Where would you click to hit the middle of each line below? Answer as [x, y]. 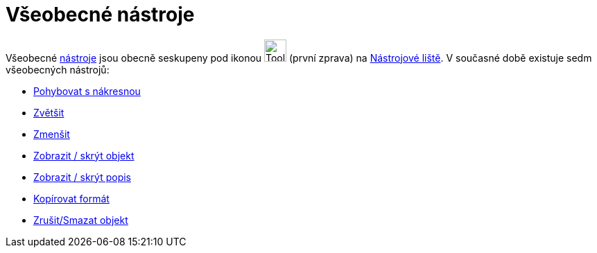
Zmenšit [52, 134]
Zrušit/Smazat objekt [81, 220]
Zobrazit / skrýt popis [82, 177]
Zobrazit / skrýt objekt [84, 155]
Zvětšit [49, 112]
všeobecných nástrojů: [58, 69]
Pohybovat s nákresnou [87, 91]
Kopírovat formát [71, 198]
